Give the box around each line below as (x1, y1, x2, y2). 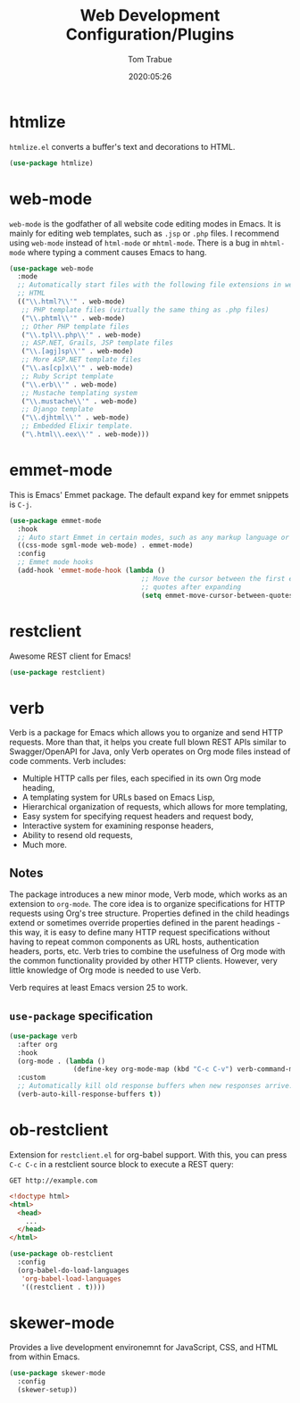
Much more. (21, 840, 67, 851)
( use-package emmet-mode (9, 516, 102, 525)
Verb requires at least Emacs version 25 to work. (9, 983, 188, 993)
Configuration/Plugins (65, 24, 235, 45)
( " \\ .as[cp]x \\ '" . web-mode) (21, 363, 134, 372)
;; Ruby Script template (21, 371, 114, 380)
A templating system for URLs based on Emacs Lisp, (21, 792, 215, 803)
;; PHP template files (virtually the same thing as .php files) (21, 305, 270, 314)
